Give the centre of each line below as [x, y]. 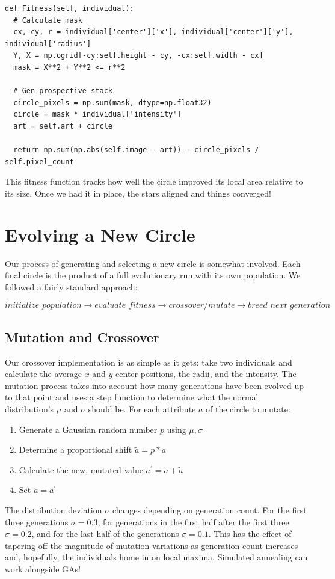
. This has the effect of [250, 534]
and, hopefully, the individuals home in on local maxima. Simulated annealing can [156, 557]
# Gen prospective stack [63, 91]
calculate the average [43, 374]
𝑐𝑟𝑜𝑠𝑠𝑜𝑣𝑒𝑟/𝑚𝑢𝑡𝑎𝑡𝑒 [202, 306]
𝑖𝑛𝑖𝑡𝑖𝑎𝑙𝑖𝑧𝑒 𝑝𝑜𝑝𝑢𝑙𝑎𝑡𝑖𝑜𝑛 [43, 306]
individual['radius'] [48, 44]
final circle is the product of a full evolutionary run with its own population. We [153, 275]
